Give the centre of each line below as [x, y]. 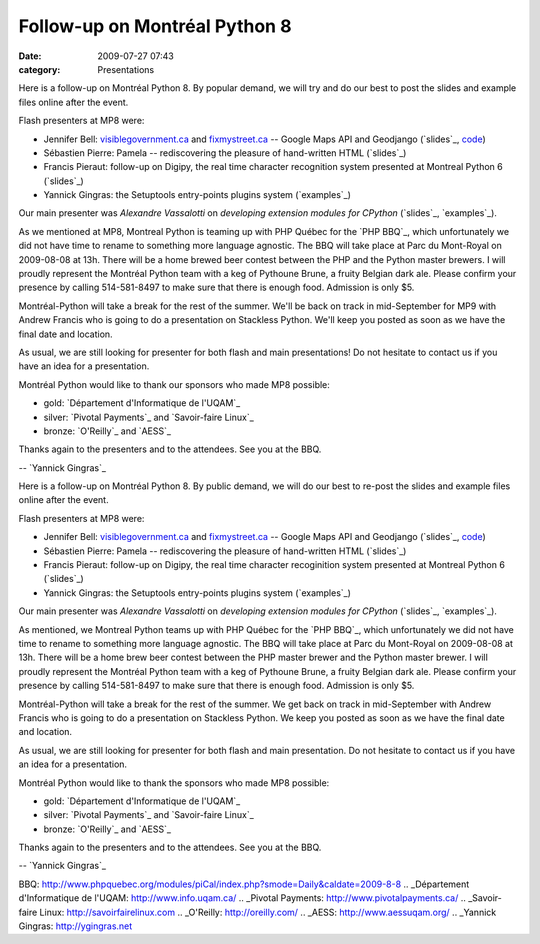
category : [39, 69]
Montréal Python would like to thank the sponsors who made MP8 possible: [174, 782]
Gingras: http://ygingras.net [75, 926]
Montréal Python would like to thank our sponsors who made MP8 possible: [174, 384]
